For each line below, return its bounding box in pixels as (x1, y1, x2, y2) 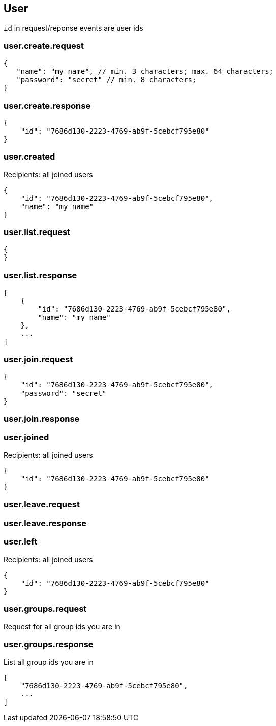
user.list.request (4, 227, 71, 238)
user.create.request (4, 40, 84, 51)
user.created (4, 151, 55, 162)
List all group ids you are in (4, 658, 94, 667)
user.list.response (4, 270, 77, 280)
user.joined (4, 432, 49, 443)
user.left (4, 536, 38, 547)
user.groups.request (4, 603, 87, 614)
